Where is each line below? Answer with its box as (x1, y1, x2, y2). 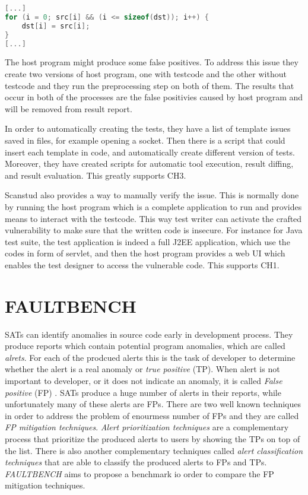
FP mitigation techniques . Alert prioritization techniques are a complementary (5, 421, 289, 433)
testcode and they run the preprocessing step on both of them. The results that (5, 79, 294, 91)
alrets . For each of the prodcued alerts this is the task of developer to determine (5, 351, 296, 363)
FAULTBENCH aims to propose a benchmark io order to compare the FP (5, 467, 274, 480)
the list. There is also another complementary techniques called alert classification (5, 444, 303, 456)
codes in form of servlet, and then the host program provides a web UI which (5, 247, 285, 259)
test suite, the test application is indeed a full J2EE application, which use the (5, 235, 290, 247)
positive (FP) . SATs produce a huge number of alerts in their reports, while (5, 386, 281, 398)
